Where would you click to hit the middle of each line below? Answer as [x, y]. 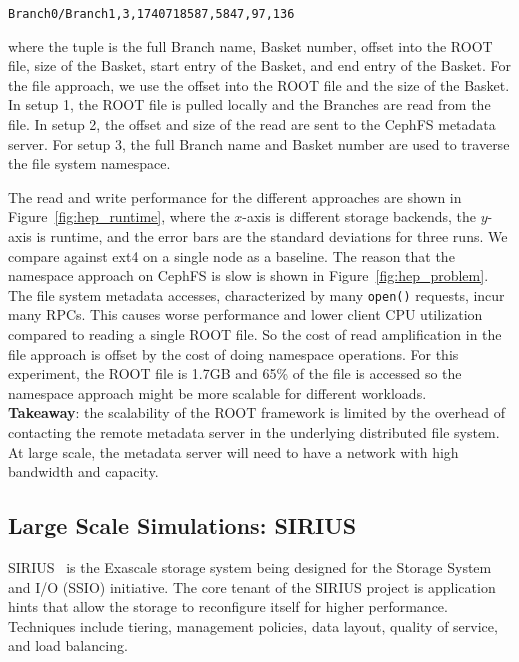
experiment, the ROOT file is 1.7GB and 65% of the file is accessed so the [235, 373]
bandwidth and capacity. [83, 471]
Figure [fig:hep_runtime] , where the [119, 216]
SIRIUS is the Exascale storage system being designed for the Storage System [250, 566]
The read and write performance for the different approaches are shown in [235, 196]
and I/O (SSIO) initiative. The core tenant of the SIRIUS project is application [252, 586]
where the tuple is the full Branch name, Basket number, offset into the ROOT [250, 45]
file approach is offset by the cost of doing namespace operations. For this [233, 353]
